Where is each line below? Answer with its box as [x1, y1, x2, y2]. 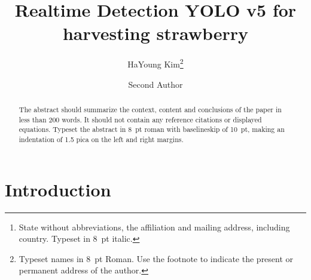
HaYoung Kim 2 [127, 56, 184, 70]
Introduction [5, 177, 111, 201]
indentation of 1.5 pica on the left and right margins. [19, 134, 184, 144]
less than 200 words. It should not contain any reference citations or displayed [19, 114, 262, 124]
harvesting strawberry [62, 21, 249, 45]
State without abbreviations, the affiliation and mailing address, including [19, 220, 290, 233]
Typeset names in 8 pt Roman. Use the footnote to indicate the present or [19, 252, 294, 264]
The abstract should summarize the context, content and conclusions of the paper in [19, 104, 282, 114]
